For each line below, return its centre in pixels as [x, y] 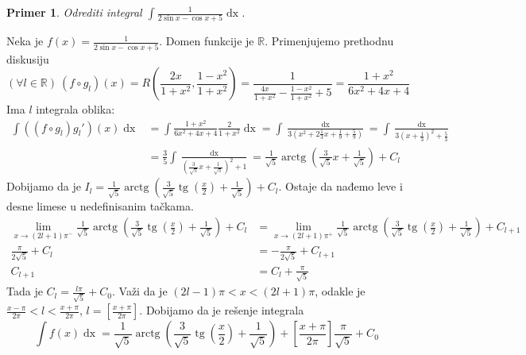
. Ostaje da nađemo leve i [340, 186]
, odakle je [340, 291]
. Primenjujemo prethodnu [329, 41]
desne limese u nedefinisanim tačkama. [100, 206]
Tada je [25, 291]
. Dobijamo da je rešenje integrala [222, 310]
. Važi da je [140, 291]
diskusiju [28, 58]
